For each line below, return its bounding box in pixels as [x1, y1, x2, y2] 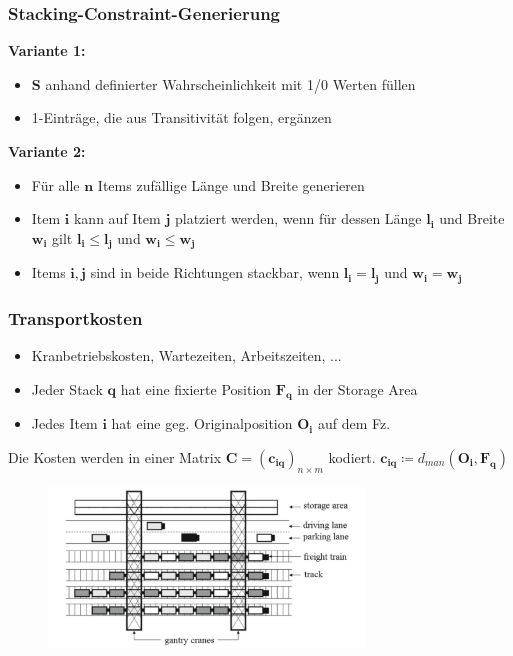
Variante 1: [8, 40, 86, 61]
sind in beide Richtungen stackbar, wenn [90, 262, 340, 283]
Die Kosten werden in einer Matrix [8, 446, 222, 467]
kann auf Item [73, 208, 161, 229]
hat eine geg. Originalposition [111, 413, 293, 434]
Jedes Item [31, 413, 98, 434]
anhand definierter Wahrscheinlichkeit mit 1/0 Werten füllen [45, 73, 416, 94]
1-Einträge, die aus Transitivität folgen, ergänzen [31, 107, 332, 128]
